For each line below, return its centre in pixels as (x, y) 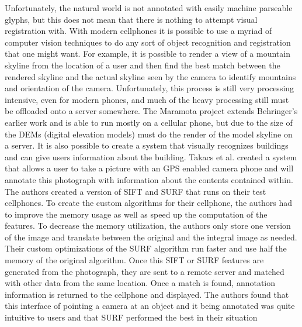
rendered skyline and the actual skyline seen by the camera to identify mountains (150, 76)
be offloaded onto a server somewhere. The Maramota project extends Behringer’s (151, 111)
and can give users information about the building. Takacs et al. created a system (151, 156)
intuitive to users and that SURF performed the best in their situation (131, 317)
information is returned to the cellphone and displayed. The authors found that (147, 294)
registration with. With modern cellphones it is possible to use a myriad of (138, 31)
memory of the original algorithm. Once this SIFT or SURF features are (134, 260)
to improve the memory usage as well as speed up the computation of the (136, 214)
